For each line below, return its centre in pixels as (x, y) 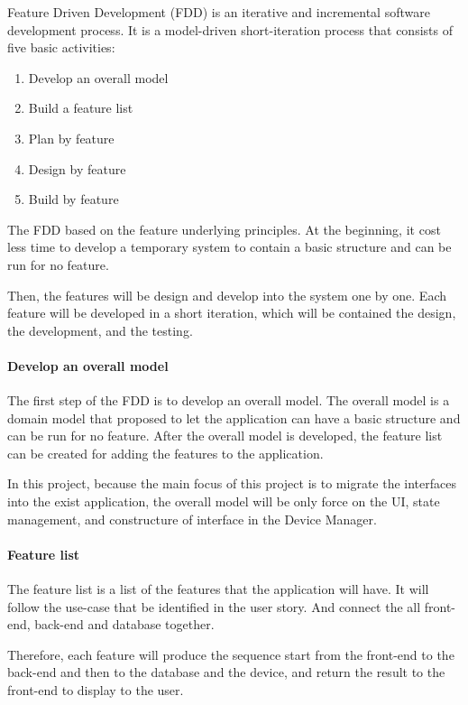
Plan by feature (71, 138)
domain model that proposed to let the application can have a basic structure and (234, 417)
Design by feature (77, 168)
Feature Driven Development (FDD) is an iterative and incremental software (219, 12)
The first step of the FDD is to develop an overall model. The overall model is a (229, 400)
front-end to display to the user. (96, 690)
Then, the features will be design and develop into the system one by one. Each (227, 295)
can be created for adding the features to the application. (165, 453)
